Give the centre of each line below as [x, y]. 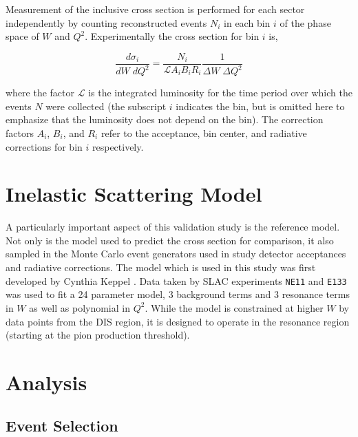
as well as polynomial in [80, 307]
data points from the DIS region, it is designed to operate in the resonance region [178, 321]
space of [22, 36]
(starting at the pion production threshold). [98, 335]
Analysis [46, 382]
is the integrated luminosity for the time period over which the [220, 93]
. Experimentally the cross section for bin [172, 36]
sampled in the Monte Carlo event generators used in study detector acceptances [176, 254]
